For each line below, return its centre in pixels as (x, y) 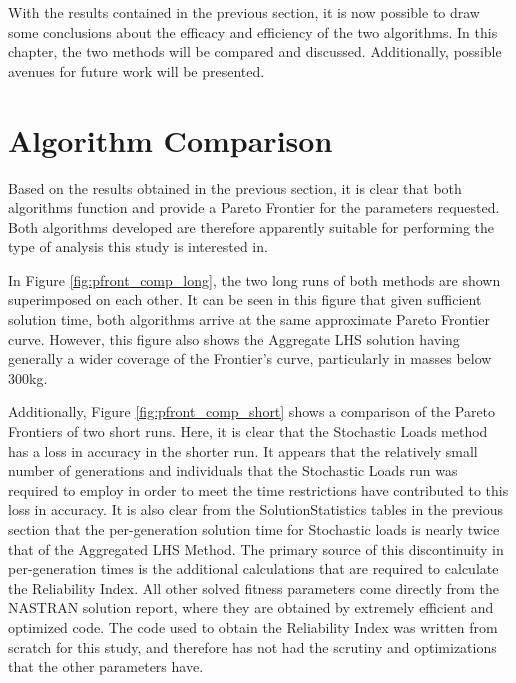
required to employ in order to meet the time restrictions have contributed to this (258, 489)
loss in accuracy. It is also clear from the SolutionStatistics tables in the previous (256, 509)
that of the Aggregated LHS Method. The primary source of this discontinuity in (256, 548)
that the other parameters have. (106, 666)
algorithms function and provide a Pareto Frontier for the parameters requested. (254, 207)
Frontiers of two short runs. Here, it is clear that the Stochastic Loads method (248, 431)
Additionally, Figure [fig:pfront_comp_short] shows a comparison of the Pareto (252, 411)
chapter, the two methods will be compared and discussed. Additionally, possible (255, 51)
